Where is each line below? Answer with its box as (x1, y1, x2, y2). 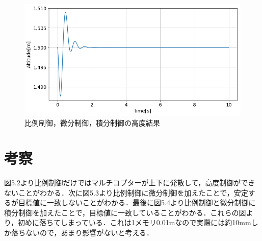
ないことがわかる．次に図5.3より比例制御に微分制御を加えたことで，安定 (4, 187, 248, 198)
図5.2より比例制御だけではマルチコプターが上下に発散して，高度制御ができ (4, 177, 255, 187)
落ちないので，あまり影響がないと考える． (11, 227, 154, 237)
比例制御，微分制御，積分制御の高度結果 (24, 117, 160, 128)
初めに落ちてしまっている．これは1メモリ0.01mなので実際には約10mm (18, 217, 251, 228)
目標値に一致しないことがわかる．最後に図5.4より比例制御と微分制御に (18, 197, 256, 208)
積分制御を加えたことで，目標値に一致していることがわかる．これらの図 (4, 207, 246, 218)
